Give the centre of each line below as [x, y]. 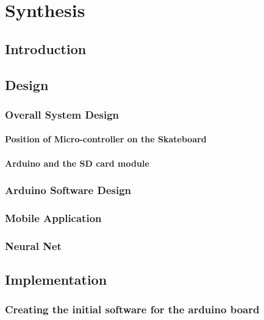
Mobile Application [53, 217]
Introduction [46, 48]
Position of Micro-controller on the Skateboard [106, 139]
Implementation [56, 280]
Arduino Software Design [68, 190]
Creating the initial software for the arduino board [132, 309]
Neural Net [33, 245]
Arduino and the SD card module [77, 163]
